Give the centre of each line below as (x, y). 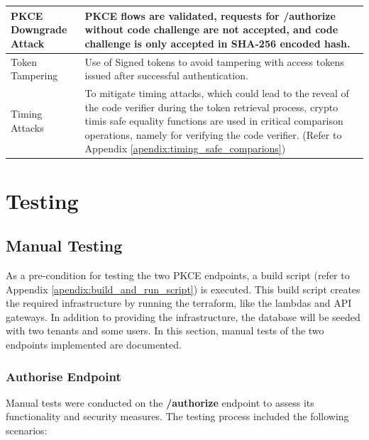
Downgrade (39, 29)
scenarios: (27, 430)
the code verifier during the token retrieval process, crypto (211, 107)
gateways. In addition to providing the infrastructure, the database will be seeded (183, 316)
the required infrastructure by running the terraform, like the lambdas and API (179, 303)
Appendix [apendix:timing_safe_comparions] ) (185, 148)
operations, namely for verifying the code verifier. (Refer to (213, 134)
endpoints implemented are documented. (94, 344)
